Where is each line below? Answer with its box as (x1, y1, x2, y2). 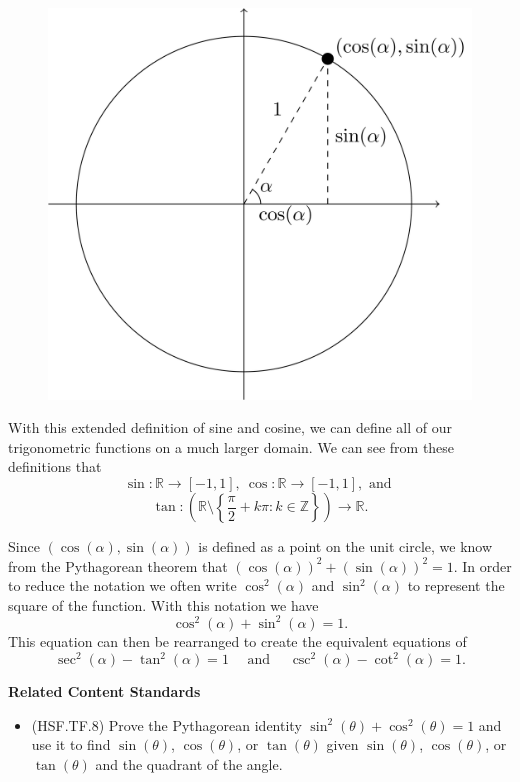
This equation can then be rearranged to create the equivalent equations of (8, 630, 467, 651)
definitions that (8, 456, 102, 477)
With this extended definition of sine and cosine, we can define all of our (8, 417, 453, 438)
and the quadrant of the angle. (95, 753, 283, 774)
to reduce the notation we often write (8, 575, 237, 596)
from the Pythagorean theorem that (8, 555, 228, 576)
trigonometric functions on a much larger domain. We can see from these (8, 436, 455, 457)
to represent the (407, 575, 505, 596)
